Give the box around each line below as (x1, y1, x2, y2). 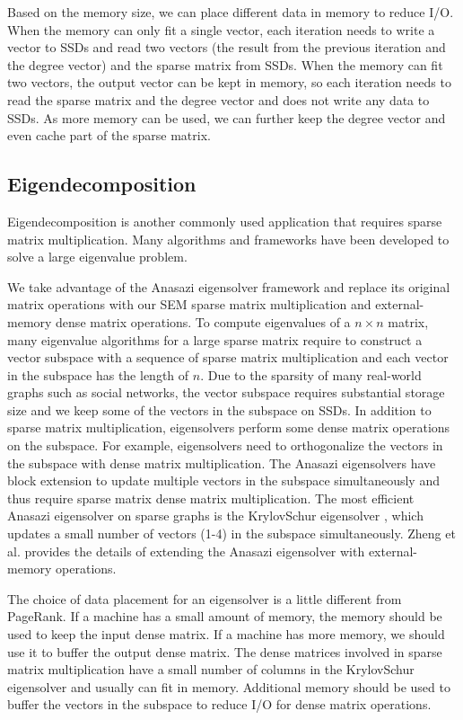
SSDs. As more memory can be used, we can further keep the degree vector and (7, 108, 446, 127)
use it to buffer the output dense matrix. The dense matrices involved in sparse (7, 642, 442, 661)
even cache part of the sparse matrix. (7, 126, 211, 145)
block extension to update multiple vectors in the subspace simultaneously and (7, 471, 440, 490)
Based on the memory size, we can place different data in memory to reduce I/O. (7, 3, 454, 21)
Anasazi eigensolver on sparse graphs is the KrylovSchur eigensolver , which (7, 506, 424, 525)
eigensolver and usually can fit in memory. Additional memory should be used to (7, 677, 450, 696)
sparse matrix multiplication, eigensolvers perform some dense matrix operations (7, 418, 450, 437)
